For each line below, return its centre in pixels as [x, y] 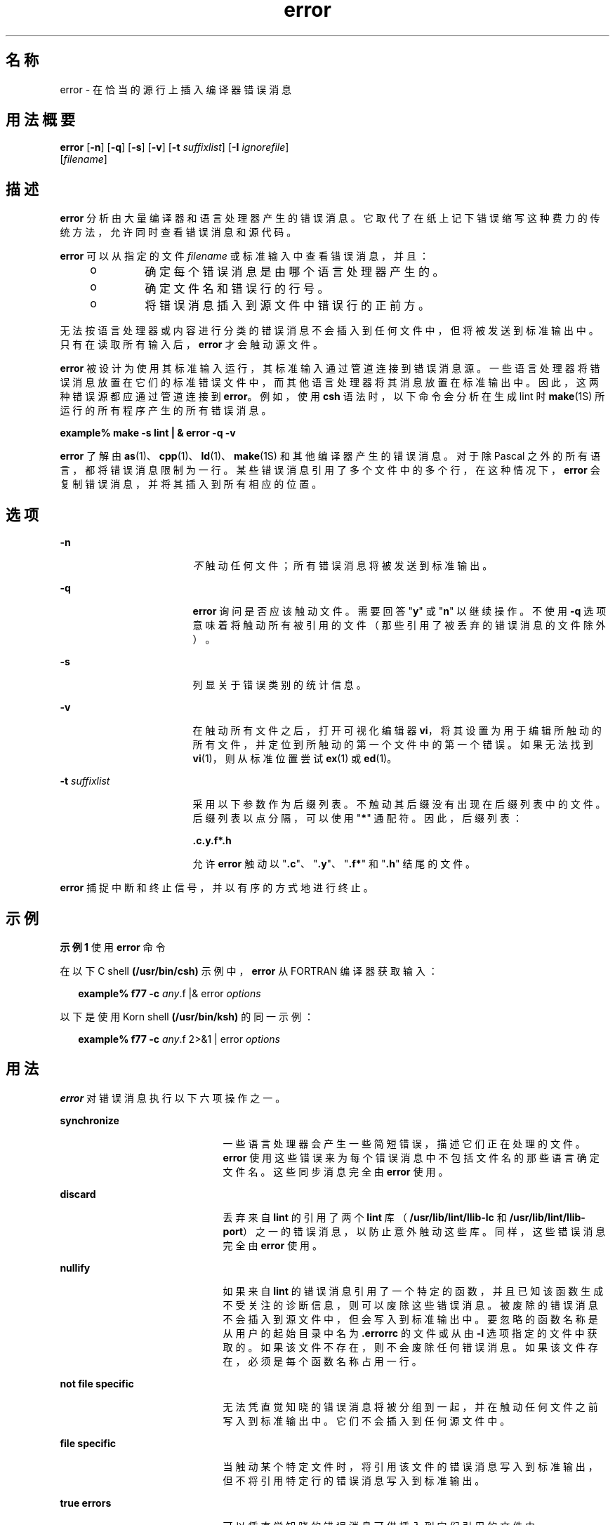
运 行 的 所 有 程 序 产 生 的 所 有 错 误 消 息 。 [166, 411]
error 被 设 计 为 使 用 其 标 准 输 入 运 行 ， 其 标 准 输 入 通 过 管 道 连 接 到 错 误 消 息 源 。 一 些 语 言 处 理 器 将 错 [330, 368]
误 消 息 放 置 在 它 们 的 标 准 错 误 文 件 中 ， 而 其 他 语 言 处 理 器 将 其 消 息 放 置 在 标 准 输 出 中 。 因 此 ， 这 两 [329, 382]
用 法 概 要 [40, 120]
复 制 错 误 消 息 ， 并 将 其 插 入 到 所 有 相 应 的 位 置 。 [191, 484]
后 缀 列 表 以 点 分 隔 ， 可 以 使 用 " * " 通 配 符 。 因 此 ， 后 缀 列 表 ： [357, 818]
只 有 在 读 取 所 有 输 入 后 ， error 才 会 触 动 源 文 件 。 [191, 345]
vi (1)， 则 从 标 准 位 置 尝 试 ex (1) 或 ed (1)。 [295, 759]
